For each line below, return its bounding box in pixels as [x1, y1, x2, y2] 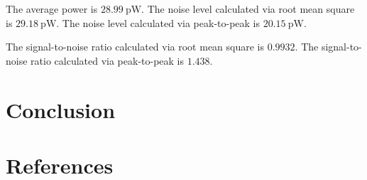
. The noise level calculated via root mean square [141, 1, 355, 16]
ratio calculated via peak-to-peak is [31, 53, 185, 68]
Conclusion [6, 95, 116, 124]
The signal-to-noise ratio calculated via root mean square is [6, 39, 265, 54]
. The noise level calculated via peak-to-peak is [56, 15, 261, 30]
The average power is [6, 1, 98, 16]
